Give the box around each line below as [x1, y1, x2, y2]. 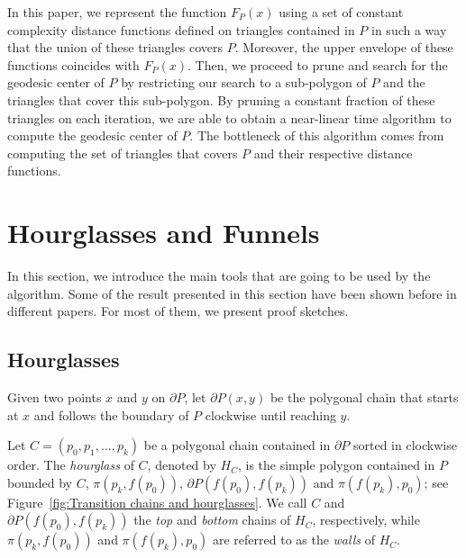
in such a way [371, 20, 447, 39]
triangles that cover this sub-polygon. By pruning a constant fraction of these [7, 90, 435, 109]
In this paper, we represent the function [7, 3, 227, 21]
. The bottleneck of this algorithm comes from [189, 126, 444, 145]
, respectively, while [312, 510, 420, 529]
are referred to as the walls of [212, 530, 375, 549]
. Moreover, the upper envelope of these [234, 38, 453, 57]
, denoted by [147, 455, 216, 474]
